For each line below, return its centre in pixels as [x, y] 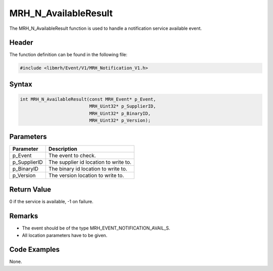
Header [21, 43]
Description [63, 149]
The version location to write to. [86, 175]
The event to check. [72, 155]
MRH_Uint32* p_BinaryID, [120, 113]
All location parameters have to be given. [65, 235]
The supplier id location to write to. [90, 162]
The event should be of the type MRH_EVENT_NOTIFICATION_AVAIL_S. [96, 228]
